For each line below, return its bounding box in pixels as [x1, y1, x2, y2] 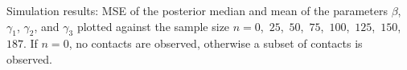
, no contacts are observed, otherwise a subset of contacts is [68, 35, 363, 52]
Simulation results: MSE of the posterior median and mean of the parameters [6, 2, 388, 18]
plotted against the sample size [76, 17, 230, 34]
